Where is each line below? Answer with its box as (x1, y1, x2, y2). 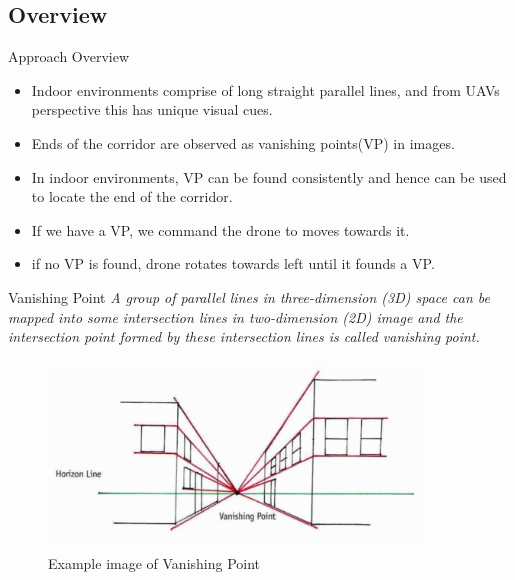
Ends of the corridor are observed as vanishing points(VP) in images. (31, 132, 455, 153)
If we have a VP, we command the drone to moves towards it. (31, 219, 410, 240)
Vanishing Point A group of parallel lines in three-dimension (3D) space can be (8, 286, 490, 307)
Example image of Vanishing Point (48, 553, 261, 574)
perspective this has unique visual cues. (31, 99, 273, 120)
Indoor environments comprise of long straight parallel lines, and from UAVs (31, 79, 500, 100)
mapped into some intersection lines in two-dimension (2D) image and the (8, 306, 463, 327)
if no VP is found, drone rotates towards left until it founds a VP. (31, 253, 435, 274)
